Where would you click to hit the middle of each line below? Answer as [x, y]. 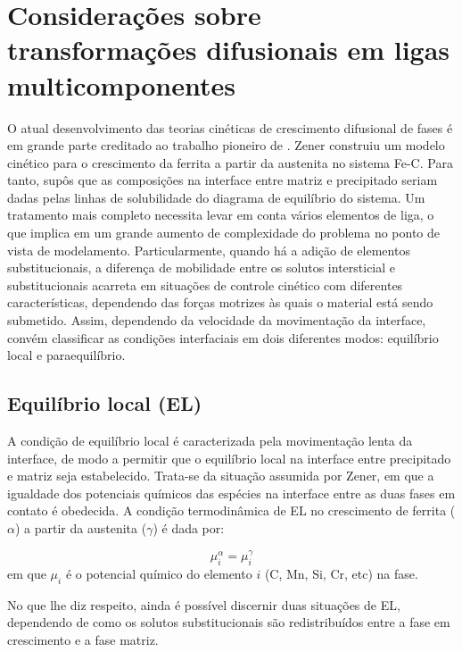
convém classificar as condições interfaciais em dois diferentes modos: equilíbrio [223, 337]
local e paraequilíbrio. [66, 355]
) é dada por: [189, 527]
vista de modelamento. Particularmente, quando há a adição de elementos [209, 250]
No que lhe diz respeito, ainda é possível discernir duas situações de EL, [204, 604]
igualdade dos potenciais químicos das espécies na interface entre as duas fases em [231, 493]
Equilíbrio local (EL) [105, 403]
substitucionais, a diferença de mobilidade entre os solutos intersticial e [202, 267]
